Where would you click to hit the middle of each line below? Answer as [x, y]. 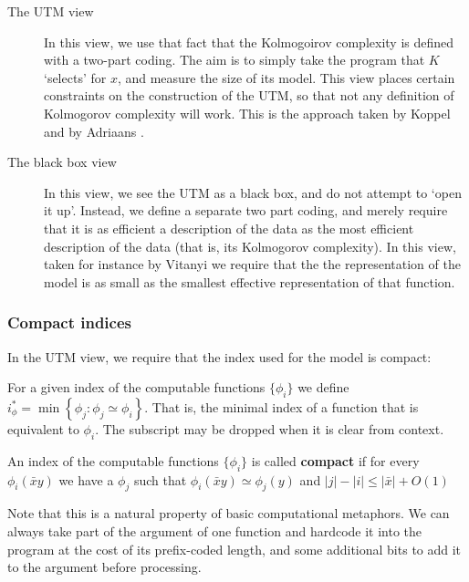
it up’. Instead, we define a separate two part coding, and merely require [246, 210]
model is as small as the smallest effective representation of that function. [250, 281]
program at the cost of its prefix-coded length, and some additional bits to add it [234, 549]
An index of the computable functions [113, 460]
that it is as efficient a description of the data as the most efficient [229, 228]
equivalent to [43, 428]
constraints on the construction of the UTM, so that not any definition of [249, 95]
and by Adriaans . [94, 131]
